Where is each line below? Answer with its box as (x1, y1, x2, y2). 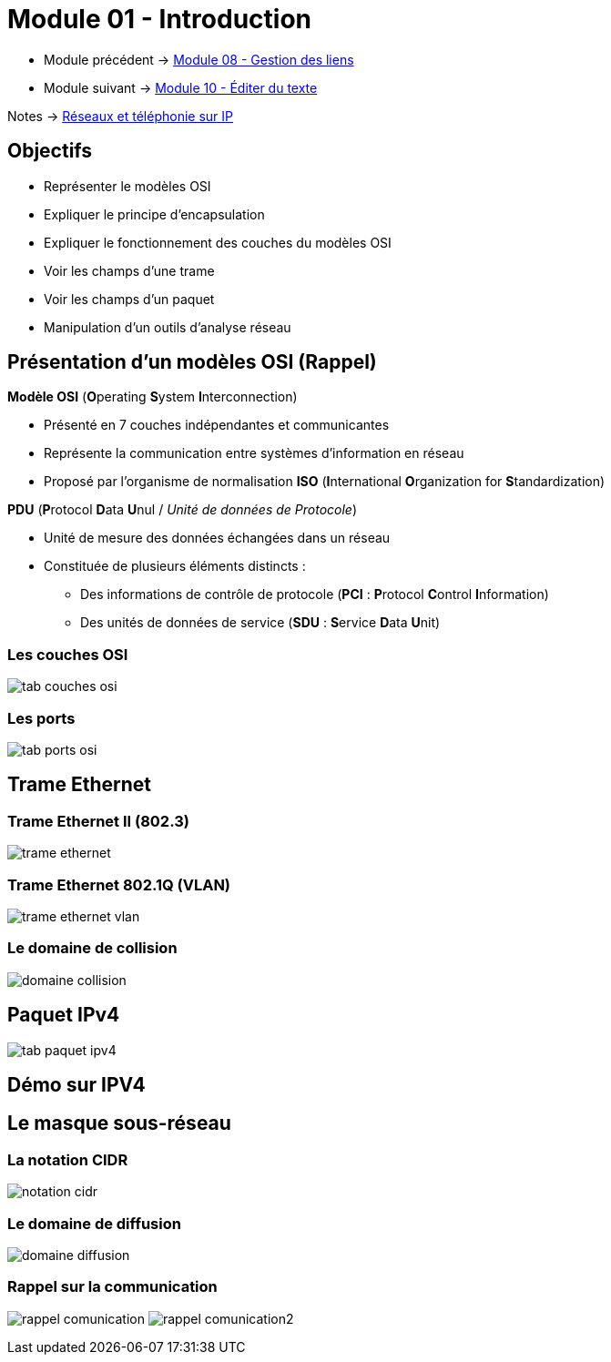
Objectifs (7, 139, 93, 163)
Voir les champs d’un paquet (44, 290, 215, 307)
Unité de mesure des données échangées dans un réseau (44, 530, 391, 546)
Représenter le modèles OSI (44, 178, 211, 194)
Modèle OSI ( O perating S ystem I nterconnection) (7, 389, 298, 405)
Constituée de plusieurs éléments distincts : (44, 558, 306, 574)
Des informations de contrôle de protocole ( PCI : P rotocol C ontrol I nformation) (80, 586, 549, 603)
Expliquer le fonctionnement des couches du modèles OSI (44, 234, 392, 250)
